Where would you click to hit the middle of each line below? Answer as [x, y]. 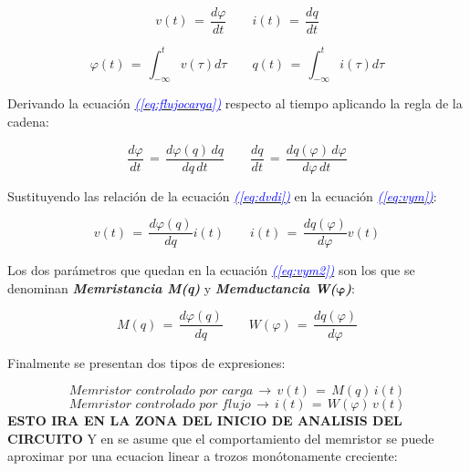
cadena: [28, 121]
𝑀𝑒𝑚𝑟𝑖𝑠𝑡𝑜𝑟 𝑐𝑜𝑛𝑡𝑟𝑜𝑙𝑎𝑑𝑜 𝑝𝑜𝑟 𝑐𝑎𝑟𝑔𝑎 [161, 391]
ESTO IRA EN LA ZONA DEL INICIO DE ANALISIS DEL [205, 420]
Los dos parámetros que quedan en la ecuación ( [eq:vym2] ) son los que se [211, 270]
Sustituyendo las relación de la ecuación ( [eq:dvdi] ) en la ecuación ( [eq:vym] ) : [222, 195]
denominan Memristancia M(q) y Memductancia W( [172, 287]
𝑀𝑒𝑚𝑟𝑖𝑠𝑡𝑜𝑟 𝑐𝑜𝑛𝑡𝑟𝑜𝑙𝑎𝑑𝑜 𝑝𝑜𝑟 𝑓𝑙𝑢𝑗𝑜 [160, 405]
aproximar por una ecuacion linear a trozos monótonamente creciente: [203, 456]
